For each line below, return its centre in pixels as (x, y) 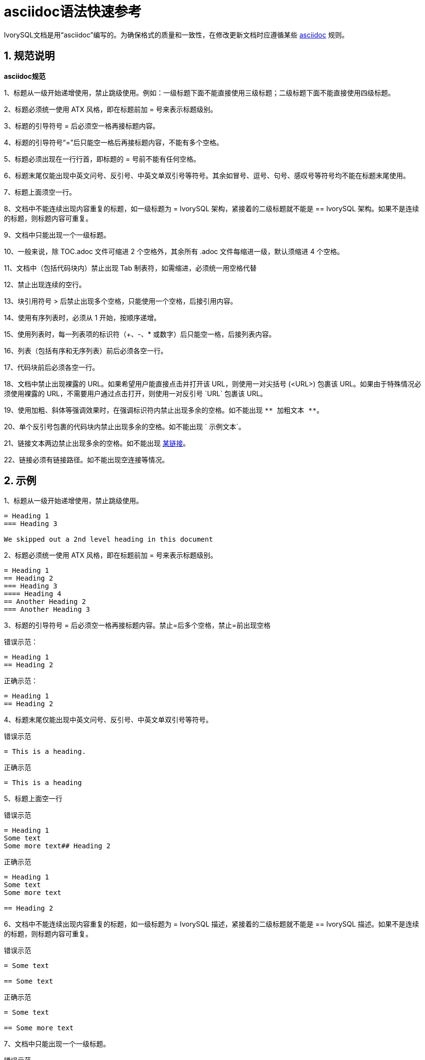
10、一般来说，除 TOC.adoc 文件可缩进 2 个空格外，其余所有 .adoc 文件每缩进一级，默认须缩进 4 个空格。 (174, 251)
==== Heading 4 (33, 594)
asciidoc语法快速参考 (73, 12)
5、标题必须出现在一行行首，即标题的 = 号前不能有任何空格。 (102, 159)
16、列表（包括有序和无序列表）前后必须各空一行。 (86, 350)
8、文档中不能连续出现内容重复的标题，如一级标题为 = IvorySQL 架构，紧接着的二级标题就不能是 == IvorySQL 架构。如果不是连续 (212, 208)
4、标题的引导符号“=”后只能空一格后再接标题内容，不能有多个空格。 (114, 142)
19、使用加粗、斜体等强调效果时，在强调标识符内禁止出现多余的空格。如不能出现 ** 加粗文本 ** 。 (164, 410)
